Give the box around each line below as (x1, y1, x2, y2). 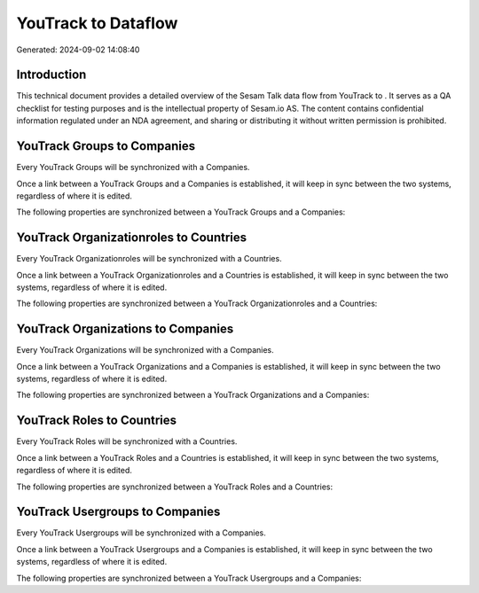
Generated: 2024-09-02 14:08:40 (16, 44, 140, 55)
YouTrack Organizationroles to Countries (16, 230, 247, 246)
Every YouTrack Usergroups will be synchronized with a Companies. (16, 527, 266, 538)
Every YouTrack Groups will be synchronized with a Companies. (16, 162, 250, 173)
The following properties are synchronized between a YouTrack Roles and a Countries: (16, 481, 334, 492)
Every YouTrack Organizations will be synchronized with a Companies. (16, 345, 274, 355)
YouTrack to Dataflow (16, 13, 178, 33)
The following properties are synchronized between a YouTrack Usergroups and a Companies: (16, 573, 362, 583)
